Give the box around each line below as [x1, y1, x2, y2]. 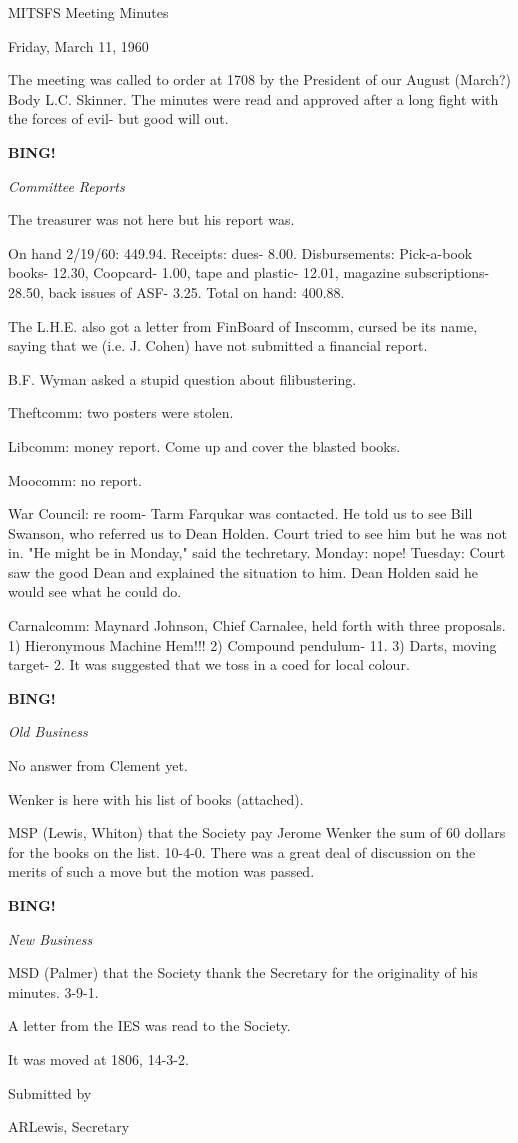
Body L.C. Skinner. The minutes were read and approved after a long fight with [8, 88, 499, 109]
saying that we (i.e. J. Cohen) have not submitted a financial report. [8, 335, 428, 356]
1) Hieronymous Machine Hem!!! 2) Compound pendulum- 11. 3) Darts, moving [8, 634, 497, 655]
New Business [8, 928, 93, 949]
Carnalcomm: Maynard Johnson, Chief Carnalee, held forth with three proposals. [8, 615, 506, 636]
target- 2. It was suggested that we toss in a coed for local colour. [8, 654, 410, 675]
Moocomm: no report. [8, 469, 142, 490]
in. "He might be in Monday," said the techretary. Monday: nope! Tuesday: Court [8, 542, 506, 563]
